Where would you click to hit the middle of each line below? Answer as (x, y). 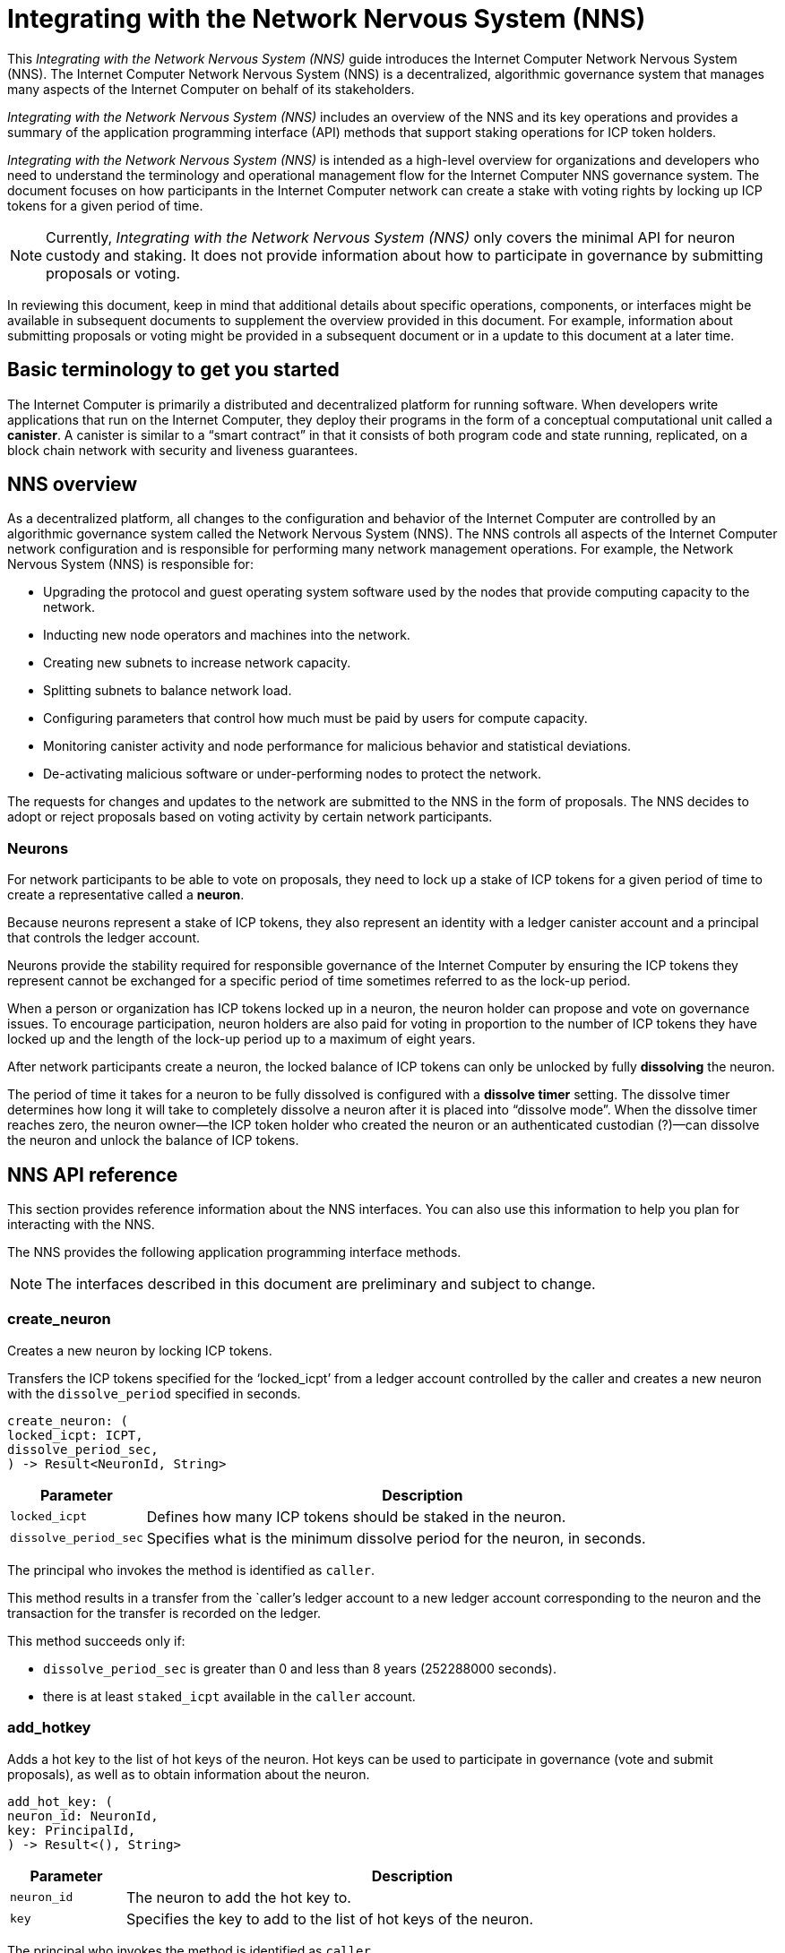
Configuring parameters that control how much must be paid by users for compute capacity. (315, 718)
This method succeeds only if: (96, 1640)
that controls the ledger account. (104, 938)
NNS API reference (93, 1174)
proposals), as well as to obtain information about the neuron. (189, 1774)
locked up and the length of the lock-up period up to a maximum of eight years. (242, 1039)
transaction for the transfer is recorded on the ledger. (164, 1613)
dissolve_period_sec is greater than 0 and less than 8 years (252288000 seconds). (300, 1668)
